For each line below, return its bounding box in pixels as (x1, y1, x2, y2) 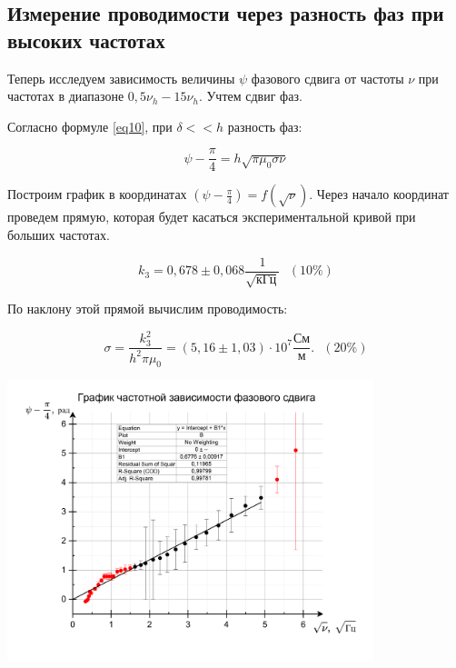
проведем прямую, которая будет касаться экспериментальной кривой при (7, 207, 416, 226)
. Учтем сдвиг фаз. (198, 86, 302, 105)
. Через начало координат (309, 184, 449, 204)
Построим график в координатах (7, 184, 187, 204)
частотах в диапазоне (7, 86, 124, 105)
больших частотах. (7, 225, 110, 244)
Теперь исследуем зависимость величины (7, 68, 235, 87)
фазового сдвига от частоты (251, 68, 404, 87)
